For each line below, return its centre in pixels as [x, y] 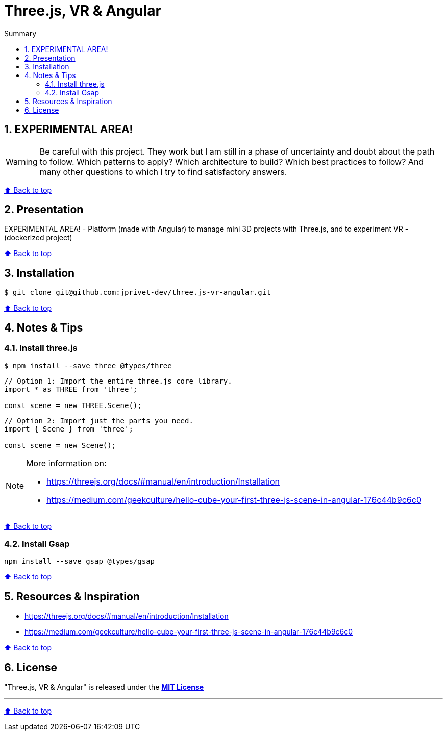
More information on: [66, 463]
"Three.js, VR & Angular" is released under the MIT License [104, 687]
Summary [20, 33]
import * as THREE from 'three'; [71, 389]
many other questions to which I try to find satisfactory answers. [163, 172]
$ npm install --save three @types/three [88, 365]
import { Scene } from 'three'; [69, 429]
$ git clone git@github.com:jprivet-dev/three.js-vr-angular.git [138, 293]
